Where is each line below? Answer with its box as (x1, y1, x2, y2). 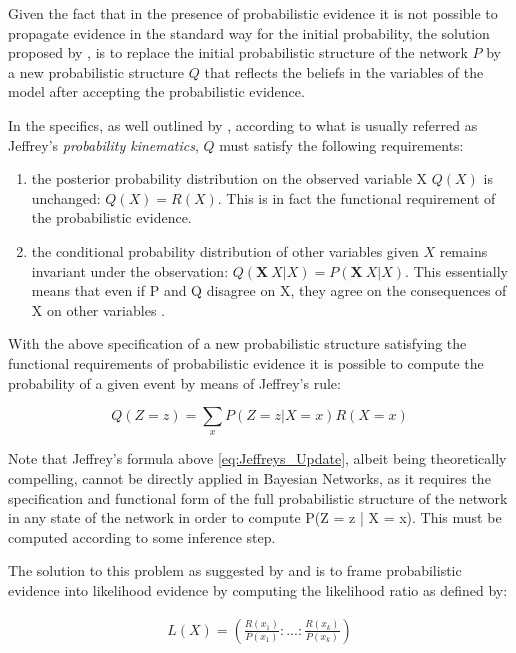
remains (439, 240, 488, 261)
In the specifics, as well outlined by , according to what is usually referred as (8, 114, 478, 135)
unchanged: (31, 187, 101, 208)
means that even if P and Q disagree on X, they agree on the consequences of (31, 280, 507, 301)
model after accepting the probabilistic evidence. (8, 81, 305, 102)
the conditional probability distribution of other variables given (31, 240, 419, 261)
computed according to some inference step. (8, 526, 276, 547)
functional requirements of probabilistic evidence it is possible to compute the (8, 352, 484, 373)
